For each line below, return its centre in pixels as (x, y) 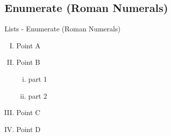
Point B (28, 62)
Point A (28, 45)
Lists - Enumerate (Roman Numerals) (62, 29)
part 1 (37, 78)
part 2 (37, 95)
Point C (28, 112)
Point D (28, 129)
